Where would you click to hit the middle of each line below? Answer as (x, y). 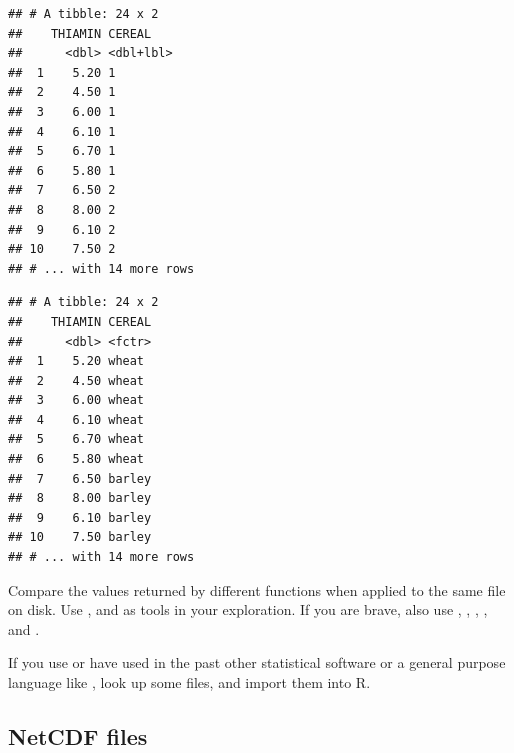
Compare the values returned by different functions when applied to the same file (257, 589)
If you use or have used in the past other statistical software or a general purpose (257, 662)
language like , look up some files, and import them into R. (189, 682)
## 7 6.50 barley (80, 478)
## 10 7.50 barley (80, 537)
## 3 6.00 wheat (76, 400)
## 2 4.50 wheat (76, 380)
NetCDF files (78, 735)
